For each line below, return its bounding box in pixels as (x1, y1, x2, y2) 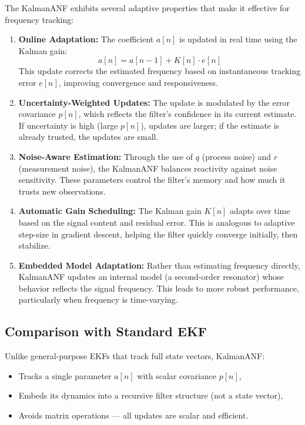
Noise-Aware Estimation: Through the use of (18, 150, 193, 162)
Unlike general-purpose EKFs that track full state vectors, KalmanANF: (5, 350, 265, 362)
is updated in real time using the (179, 33, 297, 45)
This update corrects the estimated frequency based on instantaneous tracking (18, 65, 301, 77)
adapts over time (230, 205, 290, 217)
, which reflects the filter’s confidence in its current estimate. (78, 108, 297, 120)
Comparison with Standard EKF (5, 322, 207, 340)
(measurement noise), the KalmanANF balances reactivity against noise (18, 162, 277, 174)
